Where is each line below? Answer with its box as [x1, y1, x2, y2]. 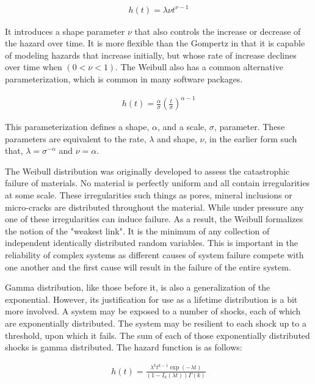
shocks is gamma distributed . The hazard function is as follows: [5, 341, 242, 353]
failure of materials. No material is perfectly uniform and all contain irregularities [5, 176, 310, 189]
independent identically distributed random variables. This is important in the [5, 236, 299, 249]
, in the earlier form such [204, 132, 297, 145]
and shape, [157, 132, 197, 145]
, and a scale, [157, 120, 207, 133]
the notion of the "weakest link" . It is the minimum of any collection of [5, 224, 270, 237]
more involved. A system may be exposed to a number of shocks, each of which [5, 305, 301, 317]
